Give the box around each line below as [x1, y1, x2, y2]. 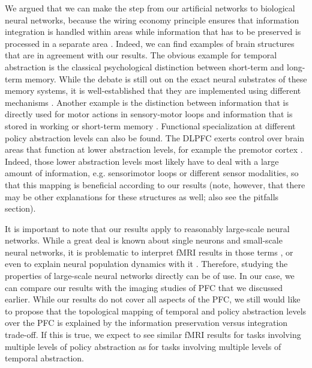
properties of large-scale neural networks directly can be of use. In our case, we [5, 269, 295, 282]
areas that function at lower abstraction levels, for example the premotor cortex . [5, 143, 303, 156]
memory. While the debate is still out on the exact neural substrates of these [25, 72, 307, 85]
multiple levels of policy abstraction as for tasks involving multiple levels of [5, 340, 281, 352]
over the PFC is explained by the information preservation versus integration [5, 316, 288, 329]
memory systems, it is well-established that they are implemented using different [5, 84, 301, 97]
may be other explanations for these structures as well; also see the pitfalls [5, 190, 279, 203]
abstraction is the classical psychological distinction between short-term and [5, 60, 284, 73]
